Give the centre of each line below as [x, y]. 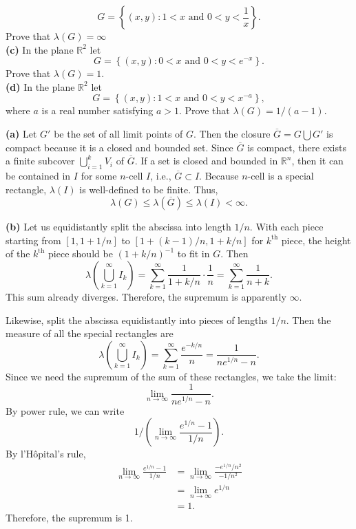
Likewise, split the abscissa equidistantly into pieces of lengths [137, 320]
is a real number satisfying [97, 110]
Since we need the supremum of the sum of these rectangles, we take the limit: [171, 376]
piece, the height [316, 240]
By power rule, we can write [65, 410]
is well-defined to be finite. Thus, [149, 189]
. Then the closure [232, 133]
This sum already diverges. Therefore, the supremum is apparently [146, 296]
